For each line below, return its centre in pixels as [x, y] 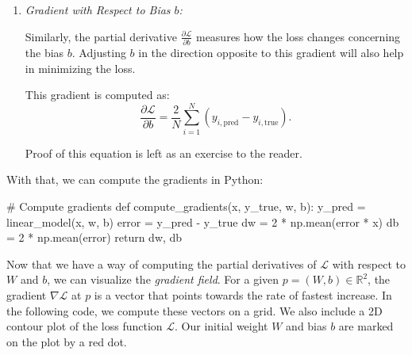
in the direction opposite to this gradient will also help [271, 52]
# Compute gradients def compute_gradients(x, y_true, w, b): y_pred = [186, 206]
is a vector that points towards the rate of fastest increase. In [243, 294]
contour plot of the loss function [85, 326]
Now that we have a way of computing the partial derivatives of [162, 263]
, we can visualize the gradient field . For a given [163, 279]
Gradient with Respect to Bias [98, 10]
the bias [44, 52]
